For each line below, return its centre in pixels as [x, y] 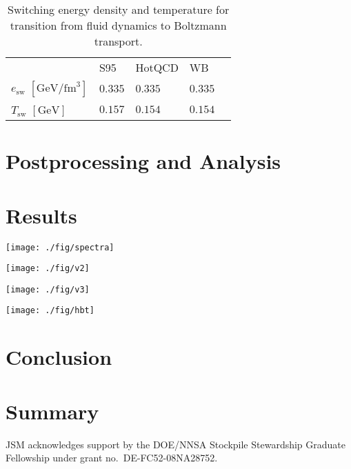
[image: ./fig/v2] [48, 269]
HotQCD [157, 67]
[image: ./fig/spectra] [60, 247]
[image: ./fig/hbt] [50, 311]
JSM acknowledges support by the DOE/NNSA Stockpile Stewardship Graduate [176, 444]
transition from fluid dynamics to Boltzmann [118, 25]
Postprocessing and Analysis [143, 161]
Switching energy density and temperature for [119, 9]
